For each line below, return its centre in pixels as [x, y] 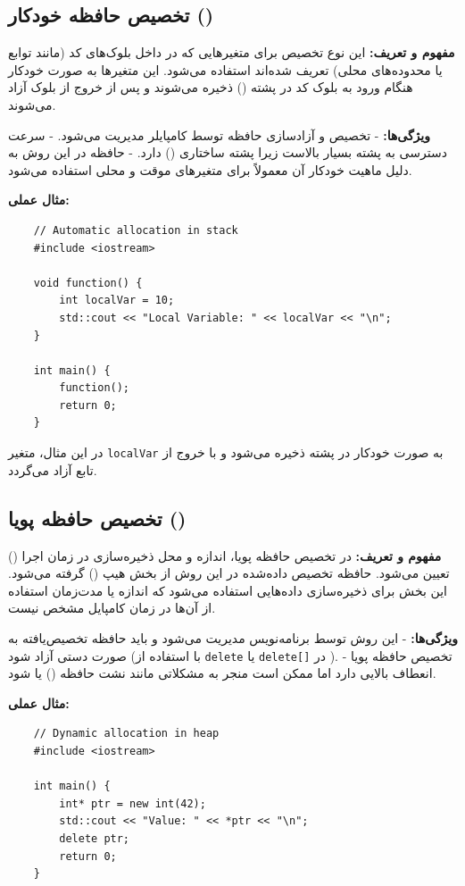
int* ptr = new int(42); [133, 803]
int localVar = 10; [117, 301]
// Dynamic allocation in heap [126, 734]
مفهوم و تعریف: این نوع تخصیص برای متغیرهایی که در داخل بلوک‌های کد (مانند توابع [232, 52]
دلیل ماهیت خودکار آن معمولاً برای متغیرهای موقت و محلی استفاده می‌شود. [210, 169]
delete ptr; [95, 838]
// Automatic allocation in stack [136, 230]
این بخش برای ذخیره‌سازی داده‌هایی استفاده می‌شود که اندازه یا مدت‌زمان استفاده [228, 590]
